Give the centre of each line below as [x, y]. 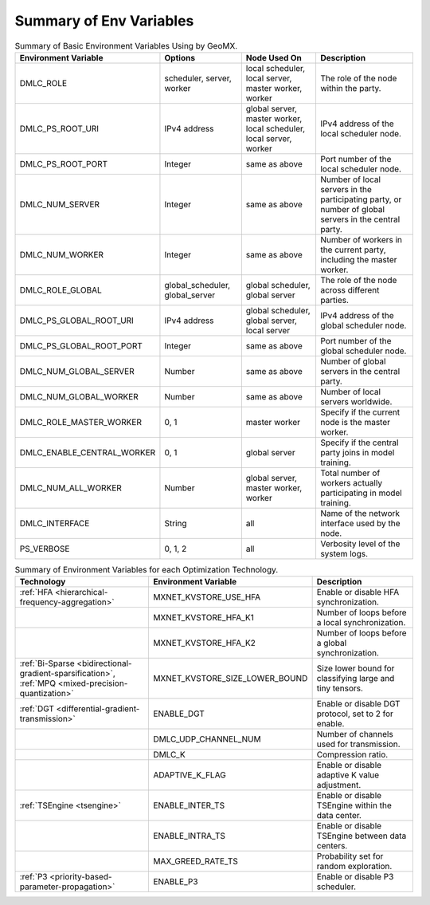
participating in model [361, 493]
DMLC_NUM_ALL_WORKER [71, 488]
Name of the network [360, 513]
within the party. [350, 88]
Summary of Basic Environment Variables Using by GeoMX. [126, 45]
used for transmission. [359, 744]
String [176, 523]
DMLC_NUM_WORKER [61, 254]
